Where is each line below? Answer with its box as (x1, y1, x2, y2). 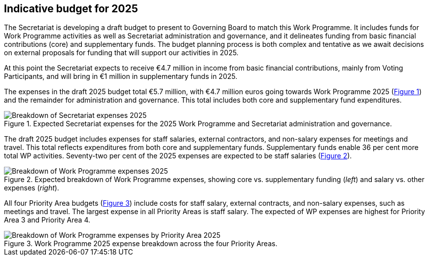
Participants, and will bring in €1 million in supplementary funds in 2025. (4, 72, 238, 81)
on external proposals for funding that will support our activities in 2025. (4, 48, 239, 57)
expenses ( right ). (4, 184, 59, 192)
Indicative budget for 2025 (4, 2, 138, 15)
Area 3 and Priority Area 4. (4, 216, 91, 224)
